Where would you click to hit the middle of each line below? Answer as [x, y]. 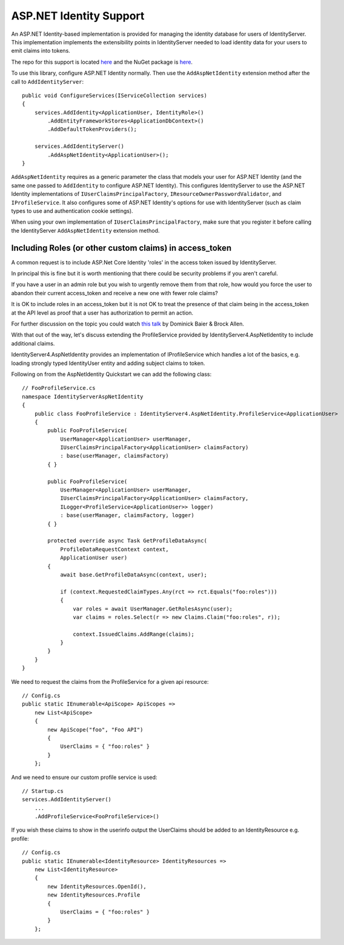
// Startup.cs [43, 791]
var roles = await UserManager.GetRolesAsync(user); [153, 609]
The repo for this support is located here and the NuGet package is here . [102, 62]
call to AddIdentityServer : [48, 81]
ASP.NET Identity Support [78, 16]
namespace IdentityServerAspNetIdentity [83, 396]
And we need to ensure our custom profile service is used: [84, 777]
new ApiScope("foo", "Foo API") [95, 730]
